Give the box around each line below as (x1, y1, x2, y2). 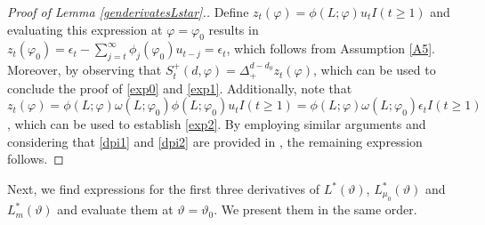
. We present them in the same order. (214, 200, 417, 219)
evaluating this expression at (7, 20, 163, 38)
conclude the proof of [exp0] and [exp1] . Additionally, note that (7, 78, 352, 97)
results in (208, 20, 259, 38)
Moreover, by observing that (7, 60, 162, 79)
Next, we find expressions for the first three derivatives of (7, 180, 319, 198)
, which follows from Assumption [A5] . (226, 39, 435, 58)
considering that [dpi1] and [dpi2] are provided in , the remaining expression (7, 132, 423, 150)
